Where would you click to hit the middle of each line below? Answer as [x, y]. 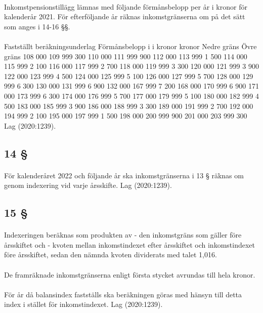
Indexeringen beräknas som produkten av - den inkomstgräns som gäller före [123, 235]
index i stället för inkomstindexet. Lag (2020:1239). [83, 304]
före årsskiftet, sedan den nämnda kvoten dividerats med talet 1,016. [111, 255]
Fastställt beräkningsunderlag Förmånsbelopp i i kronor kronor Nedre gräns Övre [130, 46]
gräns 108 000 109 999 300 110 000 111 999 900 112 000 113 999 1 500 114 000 [126, 56]
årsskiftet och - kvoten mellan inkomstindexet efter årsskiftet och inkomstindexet [130, 244]
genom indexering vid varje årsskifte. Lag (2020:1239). [88, 185]
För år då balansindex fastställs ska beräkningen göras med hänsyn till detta [123, 294]
